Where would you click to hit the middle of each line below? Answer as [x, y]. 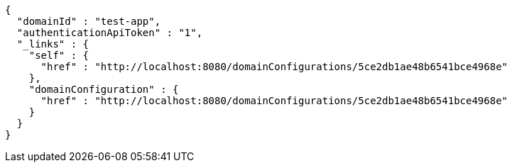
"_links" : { [53, 44]
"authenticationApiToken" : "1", [110, 33]
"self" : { [59, 55]
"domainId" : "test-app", [89, 21]
